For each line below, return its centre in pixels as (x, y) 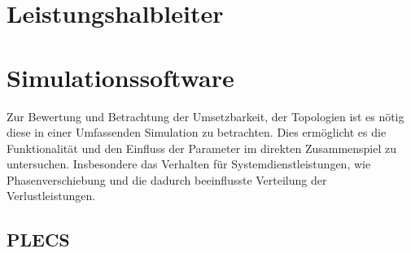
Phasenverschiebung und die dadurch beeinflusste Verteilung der (167, 179)
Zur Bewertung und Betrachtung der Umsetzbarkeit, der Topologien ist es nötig (205, 116)
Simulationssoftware (120, 77)
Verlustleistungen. (51, 196)
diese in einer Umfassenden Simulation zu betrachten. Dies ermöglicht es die (197, 132)
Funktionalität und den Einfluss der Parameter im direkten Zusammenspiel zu (202, 148)
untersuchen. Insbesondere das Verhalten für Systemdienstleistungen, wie (189, 164)
